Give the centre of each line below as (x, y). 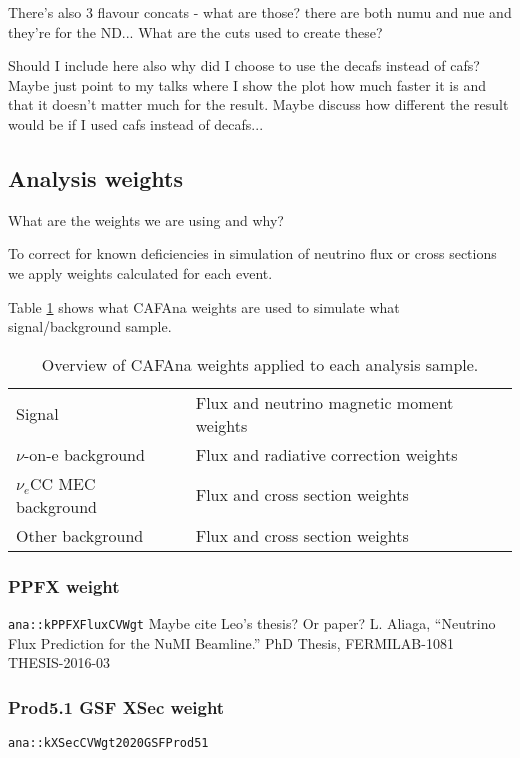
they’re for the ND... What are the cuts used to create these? (195, 31)
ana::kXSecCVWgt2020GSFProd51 (108, 743)
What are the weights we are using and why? (146, 219)
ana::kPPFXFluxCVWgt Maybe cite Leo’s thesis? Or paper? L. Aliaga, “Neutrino (252, 622)
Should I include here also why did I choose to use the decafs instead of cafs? (244, 65)
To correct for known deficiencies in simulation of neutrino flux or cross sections (252, 253)
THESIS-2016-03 (59, 662)
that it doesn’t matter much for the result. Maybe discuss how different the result (258, 104)
